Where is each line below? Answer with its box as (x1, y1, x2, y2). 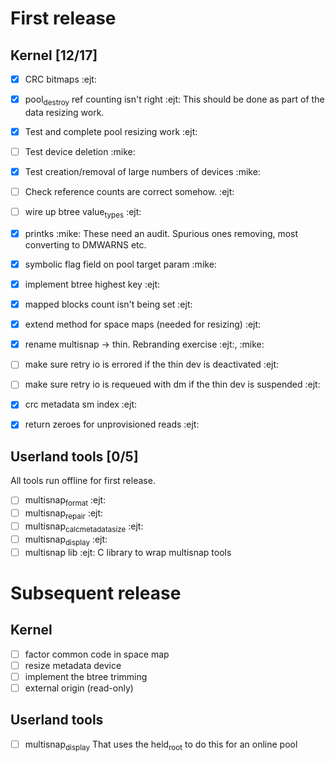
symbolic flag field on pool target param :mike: (24, 258, 217, 270)
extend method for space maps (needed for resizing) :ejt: (24, 318, 262, 331)
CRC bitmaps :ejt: (24, 73, 97, 85)
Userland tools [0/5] (10, 448, 139, 465)
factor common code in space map (24, 648, 170, 660)
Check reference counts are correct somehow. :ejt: (24, 186, 235, 198)
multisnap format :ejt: (24, 494, 107, 509)
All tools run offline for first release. (10, 475, 156, 487)
